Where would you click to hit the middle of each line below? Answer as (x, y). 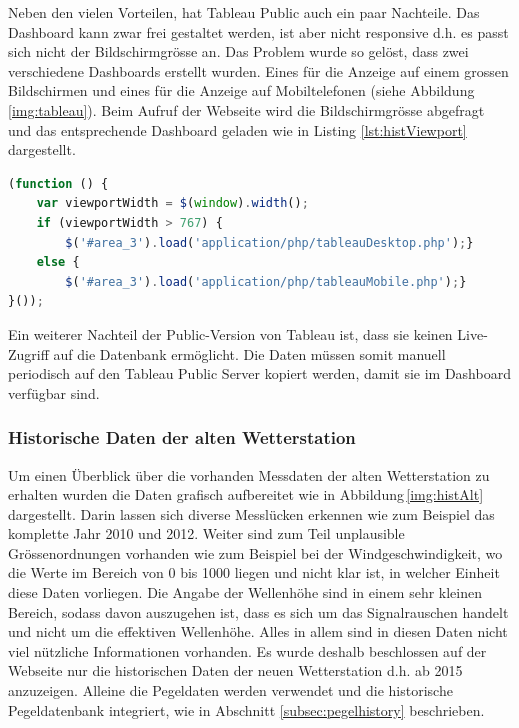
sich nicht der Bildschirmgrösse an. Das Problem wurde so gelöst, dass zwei (238, 51)
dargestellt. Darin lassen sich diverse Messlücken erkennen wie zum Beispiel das (251, 513)
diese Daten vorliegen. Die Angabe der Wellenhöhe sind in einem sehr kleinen (245, 592)
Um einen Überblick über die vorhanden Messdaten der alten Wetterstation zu (249, 474)
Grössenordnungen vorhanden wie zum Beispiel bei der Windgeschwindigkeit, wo (255, 552)
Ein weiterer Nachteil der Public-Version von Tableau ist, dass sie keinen (230, 333)
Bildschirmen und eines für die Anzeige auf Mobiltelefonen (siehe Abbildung (241, 90)
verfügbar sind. (54, 392)
